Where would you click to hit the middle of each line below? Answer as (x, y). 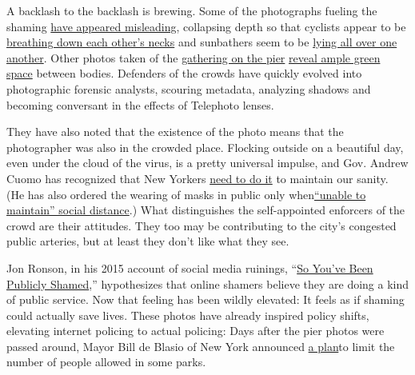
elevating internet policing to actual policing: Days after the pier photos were (196, 331)
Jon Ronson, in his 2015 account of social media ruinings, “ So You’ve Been (190, 267)
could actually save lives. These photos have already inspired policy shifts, (188, 315)
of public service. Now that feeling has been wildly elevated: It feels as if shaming (206, 299)
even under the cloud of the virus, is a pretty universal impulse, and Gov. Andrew (207, 163)
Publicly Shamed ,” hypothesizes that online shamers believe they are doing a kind (208, 283)
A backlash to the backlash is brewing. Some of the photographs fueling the (192, 10)
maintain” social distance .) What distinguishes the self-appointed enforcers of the (206, 210)
